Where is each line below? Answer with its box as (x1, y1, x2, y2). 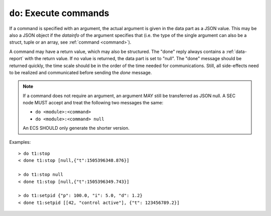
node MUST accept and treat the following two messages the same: (23, 100, 164, 106)
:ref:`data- (226, 48, 247, 55)
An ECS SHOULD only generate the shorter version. (23, 125, 130, 131)
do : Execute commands (9, 8, 110, 19)
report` (9, 56, 24, 62)
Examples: (9, 139, 31, 145)
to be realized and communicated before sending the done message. (9, 69, 152, 75)
